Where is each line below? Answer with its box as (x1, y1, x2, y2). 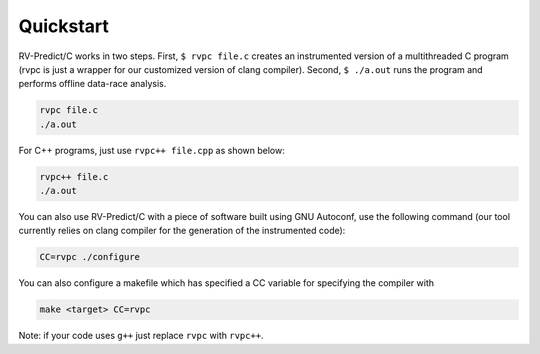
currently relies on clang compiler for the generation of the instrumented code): (18, 225, 346, 237)
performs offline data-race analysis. (18, 78, 167, 90)
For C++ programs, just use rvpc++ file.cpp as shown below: (18, 144, 285, 156)
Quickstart (18, 15, 110, 37)
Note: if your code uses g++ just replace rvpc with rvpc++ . (18, 330, 264, 342)
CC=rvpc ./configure (39, 251, 140, 263)
